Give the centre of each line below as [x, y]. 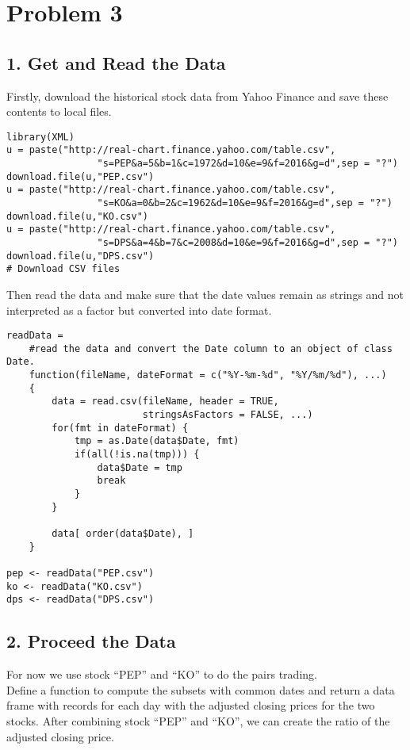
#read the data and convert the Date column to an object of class [211, 348]
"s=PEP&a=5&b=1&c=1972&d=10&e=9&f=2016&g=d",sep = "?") [247, 164]
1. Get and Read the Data [116, 62]
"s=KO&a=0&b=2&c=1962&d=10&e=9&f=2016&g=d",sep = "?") [245, 203]
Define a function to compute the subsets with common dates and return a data [201, 689]
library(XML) [40, 137]
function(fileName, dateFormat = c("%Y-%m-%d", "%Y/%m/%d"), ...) [208, 375]
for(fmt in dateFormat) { [120, 428]
